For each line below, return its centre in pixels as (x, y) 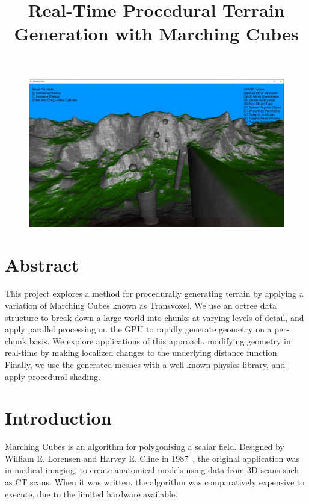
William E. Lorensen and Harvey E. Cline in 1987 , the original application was (152, 458)
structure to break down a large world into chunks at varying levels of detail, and (154, 317)
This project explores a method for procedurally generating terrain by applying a (154, 294)
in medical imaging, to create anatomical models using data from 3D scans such (152, 470)
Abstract (42, 265)
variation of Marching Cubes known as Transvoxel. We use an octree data (141, 305)
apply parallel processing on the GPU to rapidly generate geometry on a (138, 329)
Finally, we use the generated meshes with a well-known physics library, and (145, 364)
